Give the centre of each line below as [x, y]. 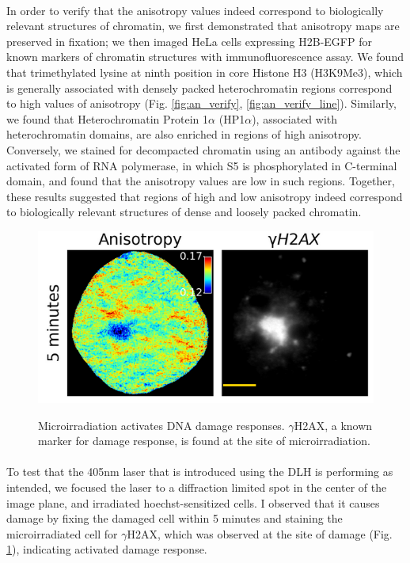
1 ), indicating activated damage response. [107, 549]
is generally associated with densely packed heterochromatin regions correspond [199, 87]
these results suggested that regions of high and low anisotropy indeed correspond [205, 196]
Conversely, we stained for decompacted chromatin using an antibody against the [203, 149]
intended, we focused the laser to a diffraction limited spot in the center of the [197, 487]
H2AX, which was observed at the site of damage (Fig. [260, 533]
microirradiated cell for [62, 533]
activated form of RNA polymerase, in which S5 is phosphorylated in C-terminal [202, 165]
